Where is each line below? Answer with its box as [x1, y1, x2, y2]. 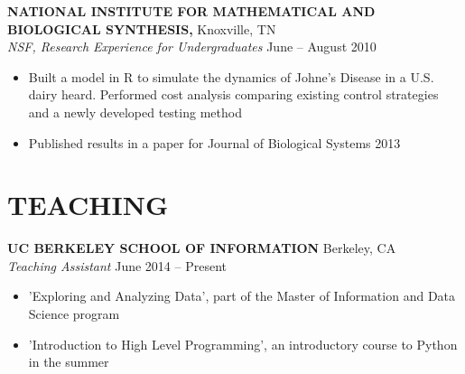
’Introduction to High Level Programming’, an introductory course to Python [28, 334, 458, 353]
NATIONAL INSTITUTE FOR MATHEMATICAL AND [7, 2, 376, 20]
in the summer [28, 352, 109, 371]
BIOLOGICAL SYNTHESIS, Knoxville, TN [7, 19, 276, 38]
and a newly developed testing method [28, 102, 242, 121]
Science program [28, 304, 120, 323]
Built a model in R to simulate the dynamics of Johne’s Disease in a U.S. [28, 67, 434, 86]
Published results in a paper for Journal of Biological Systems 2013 [28, 133, 401, 152]
